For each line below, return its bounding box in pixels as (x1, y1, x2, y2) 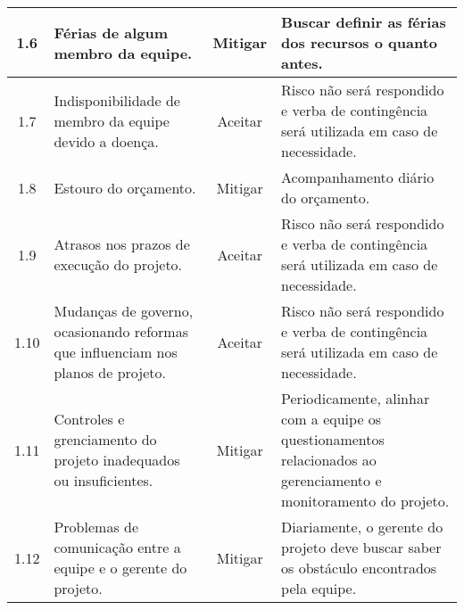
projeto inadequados (54, 449, 180, 470)
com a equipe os (281, 408, 382, 429)
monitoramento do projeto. (281, 490, 450, 511)
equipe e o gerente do (54, 557, 187, 578)
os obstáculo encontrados (281, 557, 437, 578)
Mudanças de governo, (54, 301, 194, 321)
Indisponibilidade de (54, 89, 180, 111)
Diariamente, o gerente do (281, 516, 443, 537)
